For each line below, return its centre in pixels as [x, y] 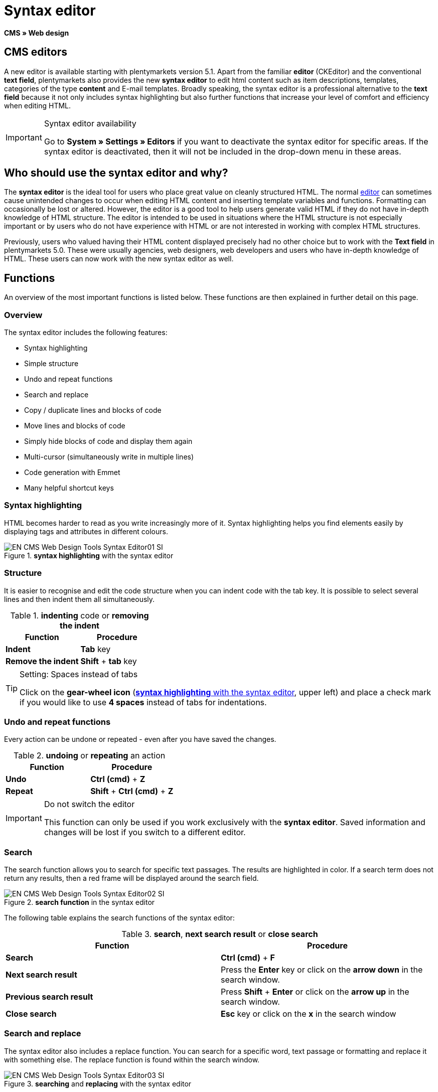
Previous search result [49, 997]
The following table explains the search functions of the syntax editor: [119, 918]
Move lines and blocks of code [75, 426]
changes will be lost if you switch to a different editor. [145, 832]
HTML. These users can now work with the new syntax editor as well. [119, 259]
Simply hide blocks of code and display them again [108, 441]
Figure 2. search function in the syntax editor [80, 902]
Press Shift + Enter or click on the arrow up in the [315, 992]
